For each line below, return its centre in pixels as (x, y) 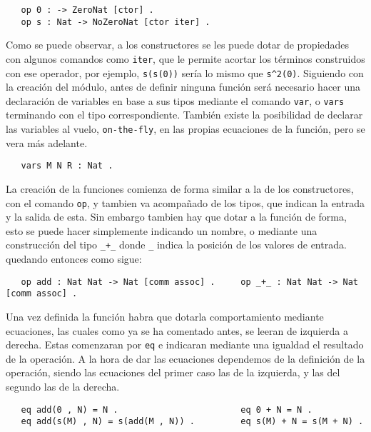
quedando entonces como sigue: (74, 259)
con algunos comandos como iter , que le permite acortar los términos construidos (185, 58)
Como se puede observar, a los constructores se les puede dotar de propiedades (178, 45)
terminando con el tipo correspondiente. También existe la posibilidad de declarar (184, 115)
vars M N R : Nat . (67, 166)
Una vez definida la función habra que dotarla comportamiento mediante (165, 316)
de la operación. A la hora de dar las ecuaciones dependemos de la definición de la (185, 358)
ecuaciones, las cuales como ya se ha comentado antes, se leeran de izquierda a (177, 330)
